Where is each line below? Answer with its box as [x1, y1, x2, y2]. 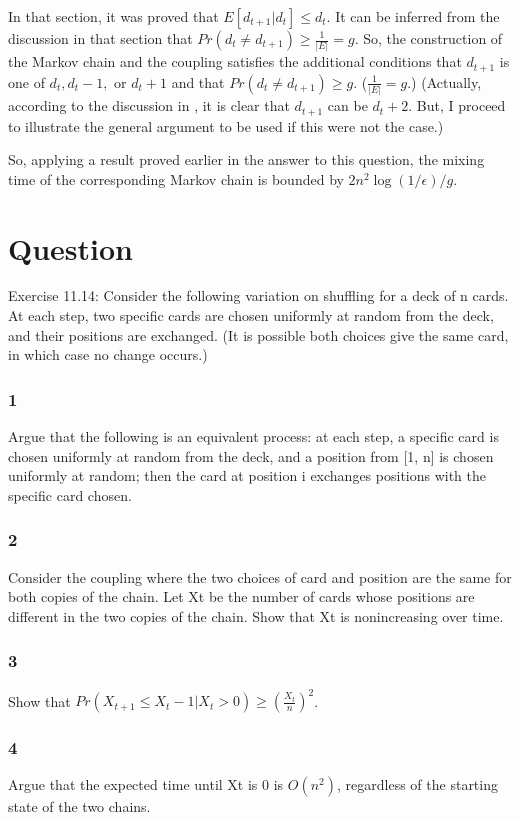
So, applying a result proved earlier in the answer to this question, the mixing [8, 149, 485, 170]
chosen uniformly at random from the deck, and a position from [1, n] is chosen [8, 445, 494, 466]
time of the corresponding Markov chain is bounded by [8, 168, 344, 189]
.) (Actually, [407, 71, 482, 92]
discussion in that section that [8, 28, 193, 48]
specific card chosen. [8, 484, 132, 505]
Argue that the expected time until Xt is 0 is [8, 774, 284, 795]
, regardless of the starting [337, 774, 498, 795]
